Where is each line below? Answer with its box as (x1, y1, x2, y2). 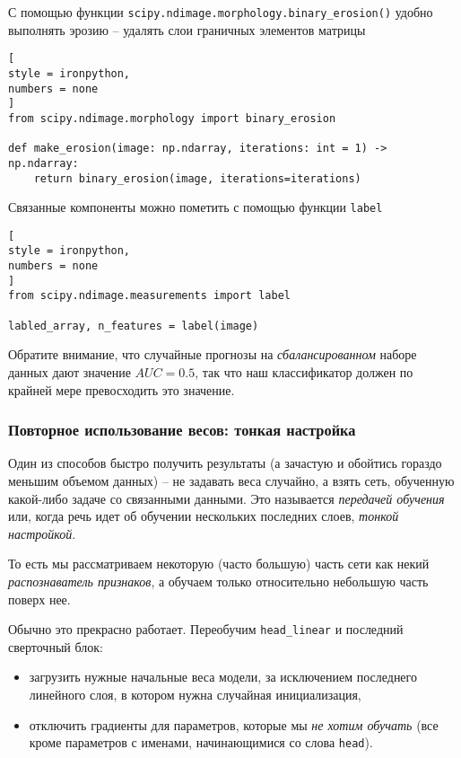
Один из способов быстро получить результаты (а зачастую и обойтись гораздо (8, 454, 442, 472)
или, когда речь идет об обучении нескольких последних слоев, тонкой (8, 507, 399, 525)
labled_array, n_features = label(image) (8, 319, 259, 332)
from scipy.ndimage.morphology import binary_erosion (8, 111, 336, 125)
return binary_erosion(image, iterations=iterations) (33, 172, 361, 185)
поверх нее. (8, 589, 71, 608)
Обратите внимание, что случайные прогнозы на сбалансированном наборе (8, 345, 417, 364)
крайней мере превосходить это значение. (8, 380, 235, 399)
